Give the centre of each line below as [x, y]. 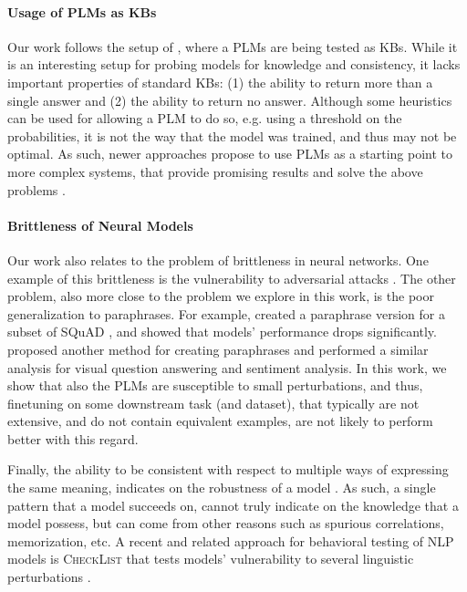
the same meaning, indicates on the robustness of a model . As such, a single [222, 488]
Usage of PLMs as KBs [82, 11]
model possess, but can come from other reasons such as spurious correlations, [226, 523]
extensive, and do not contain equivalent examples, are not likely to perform [220, 421]
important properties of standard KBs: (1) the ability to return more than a [220, 82]
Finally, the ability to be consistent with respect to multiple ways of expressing [228, 469]
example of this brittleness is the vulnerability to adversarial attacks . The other [232, 278]
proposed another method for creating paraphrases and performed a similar [218, 349]
